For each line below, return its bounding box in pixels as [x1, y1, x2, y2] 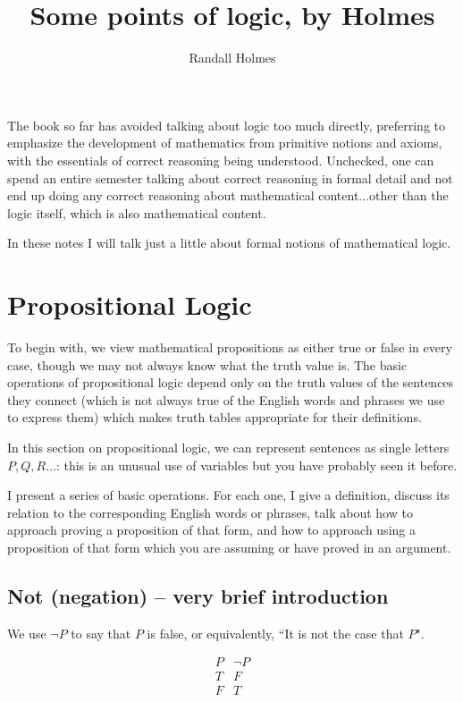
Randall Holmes [189, 48, 276, 67]
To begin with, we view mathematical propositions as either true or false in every [7, 338, 452, 356]
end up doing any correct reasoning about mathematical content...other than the [7, 186, 449, 205]
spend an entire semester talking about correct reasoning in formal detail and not [7, 168, 453, 187]
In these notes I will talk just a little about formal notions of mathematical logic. [7, 233, 451, 252]
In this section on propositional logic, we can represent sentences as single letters [7, 437, 450, 456]
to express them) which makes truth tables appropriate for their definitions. [7, 408, 422, 427]
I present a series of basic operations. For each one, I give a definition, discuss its [7, 486, 450, 504]
